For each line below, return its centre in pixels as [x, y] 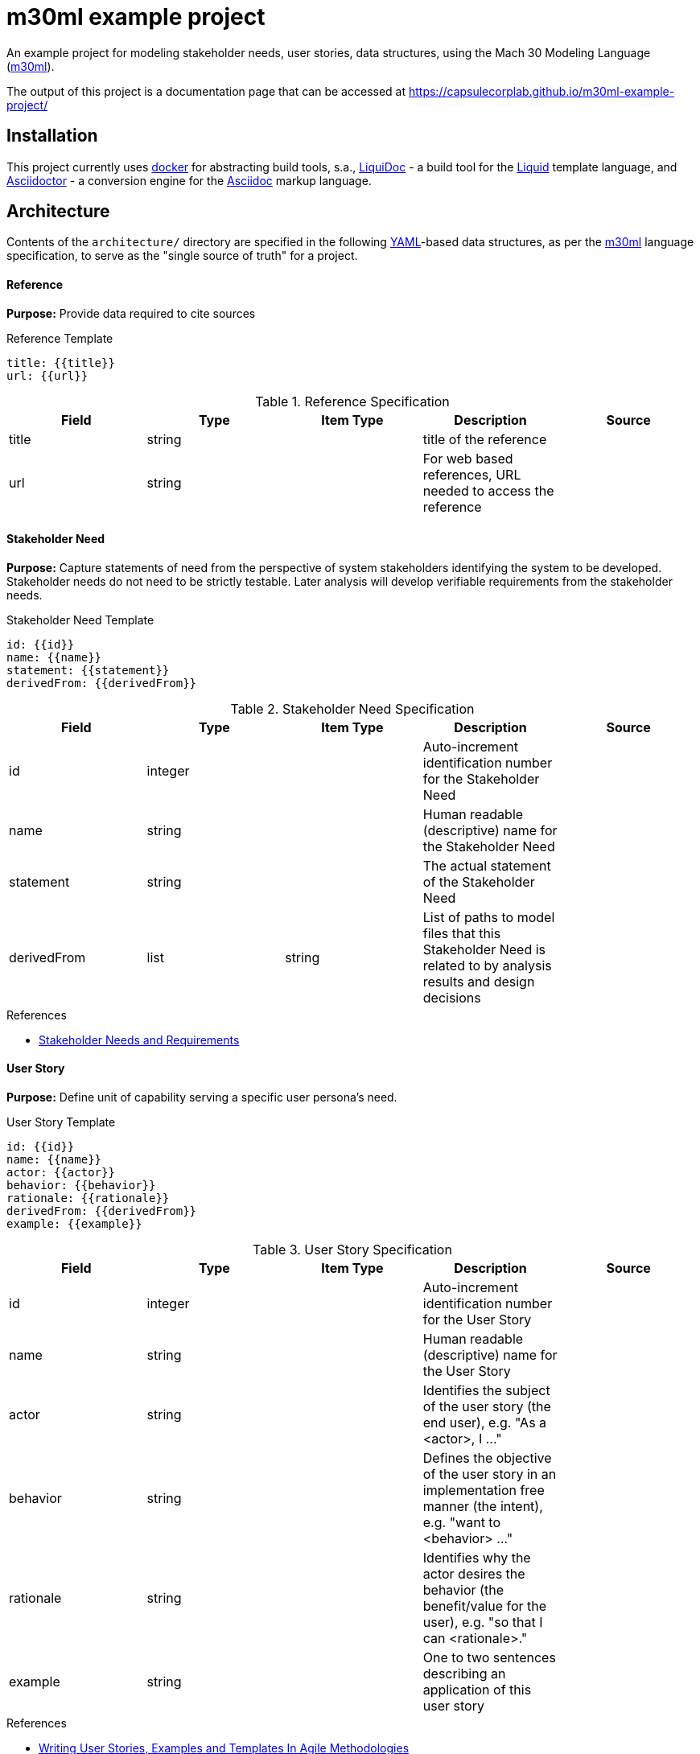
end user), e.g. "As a [485, 1423]
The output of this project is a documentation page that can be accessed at [206, 91]
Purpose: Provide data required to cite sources [131, 313]
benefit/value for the [485, 1606]
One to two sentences [489, 1658]
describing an [464, 1674]
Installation [52, 136]
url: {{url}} [47, 375]
